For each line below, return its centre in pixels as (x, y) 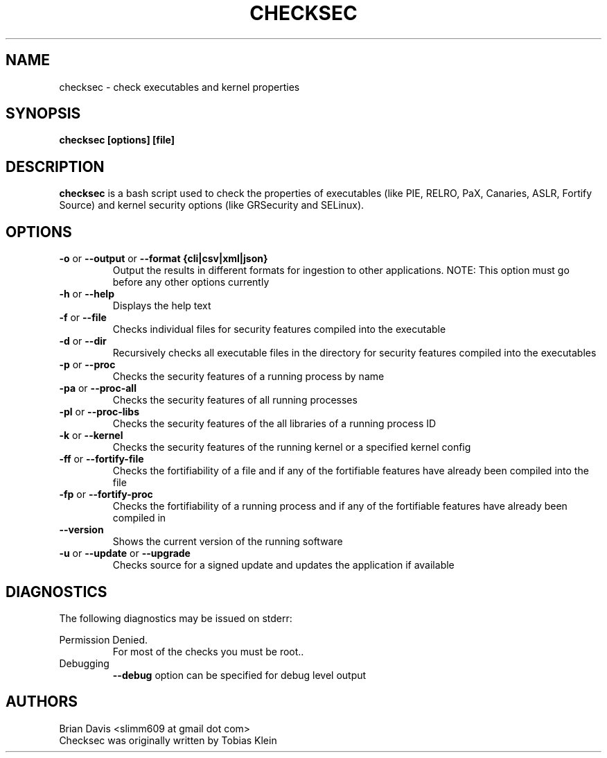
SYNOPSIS (43, 114)
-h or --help (87, 294)
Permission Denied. (104, 639)
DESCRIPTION (55, 166)
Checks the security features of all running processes (235, 400)
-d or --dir (83, 341)
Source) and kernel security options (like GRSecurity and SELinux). (212, 205)
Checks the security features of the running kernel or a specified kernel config (292, 447)
